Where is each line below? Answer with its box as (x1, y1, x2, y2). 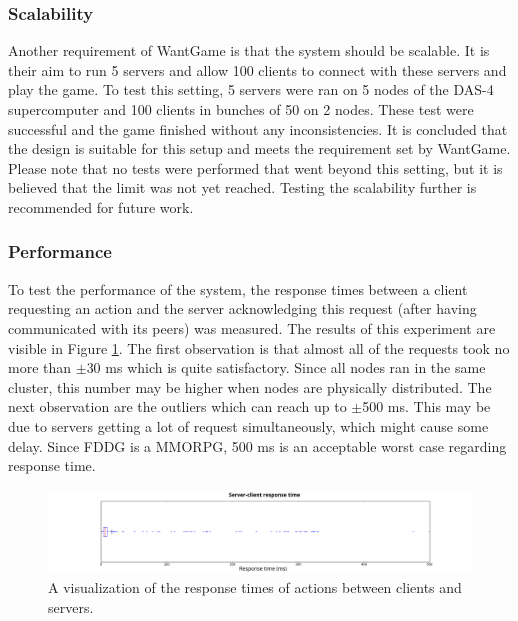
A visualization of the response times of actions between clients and (48, 577, 462, 598)
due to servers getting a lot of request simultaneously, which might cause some (8, 415, 489, 436)
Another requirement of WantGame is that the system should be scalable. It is (8, 40, 490, 61)
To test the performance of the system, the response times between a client (8, 278, 468, 299)
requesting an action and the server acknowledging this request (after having (8, 298, 477, 319)
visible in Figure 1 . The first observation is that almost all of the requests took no (8, 337, 510, 358)
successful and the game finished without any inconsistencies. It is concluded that (8, 118, 508, 139)
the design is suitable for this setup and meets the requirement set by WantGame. (8, 138, 511, 159)
